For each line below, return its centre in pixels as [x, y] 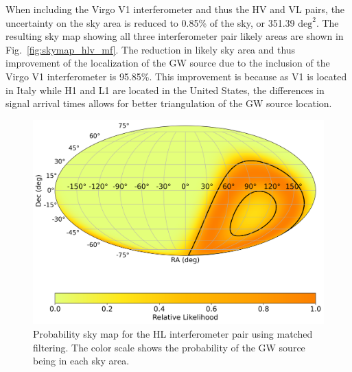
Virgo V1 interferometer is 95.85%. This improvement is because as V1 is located [176, 76]
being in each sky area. [81, 361]
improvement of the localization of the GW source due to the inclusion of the [168, 63]
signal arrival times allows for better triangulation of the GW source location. [169, 103]
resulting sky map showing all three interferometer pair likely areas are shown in [175, 36]
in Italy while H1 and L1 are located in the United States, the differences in [165, 90]
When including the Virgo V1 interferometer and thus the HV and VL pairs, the [175, 9]
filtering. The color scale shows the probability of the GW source [169, 347]
